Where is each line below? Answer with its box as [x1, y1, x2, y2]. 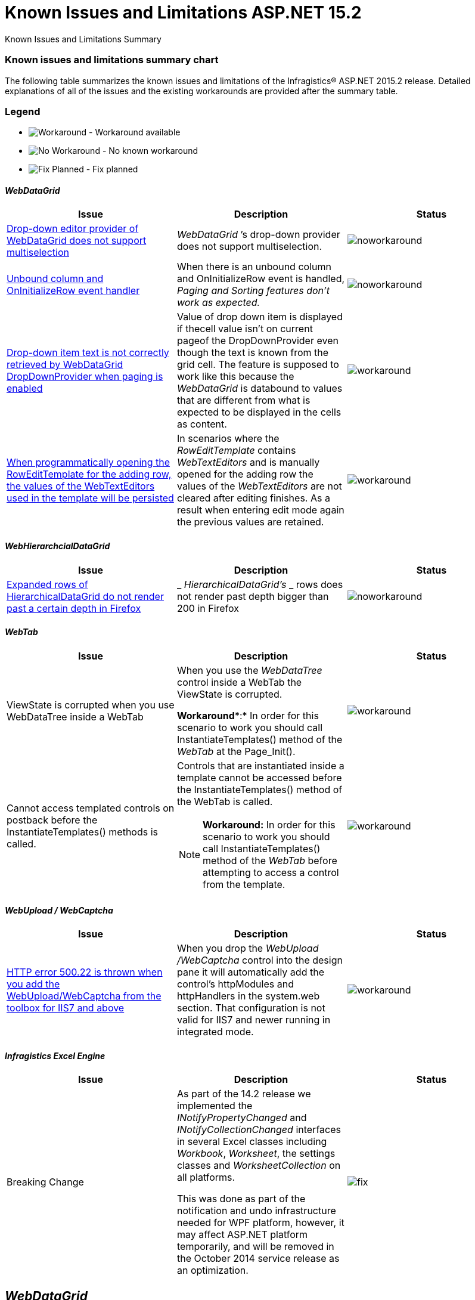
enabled [7, 382, 43, 395]
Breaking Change [7, 1176, 84, 1188]
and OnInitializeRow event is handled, [176, 273, 345, 285]
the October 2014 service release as [176, 1252, 340, 1265]
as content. [176, 418, 227, 431]
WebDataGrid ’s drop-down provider [176, 228, 340, 241]
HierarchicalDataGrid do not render [7, 590, 164, 602]
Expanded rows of [7, 578, 88, 590]
